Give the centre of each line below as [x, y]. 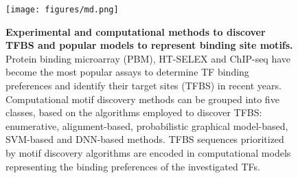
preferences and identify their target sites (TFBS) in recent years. [144, 86]
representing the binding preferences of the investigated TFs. [133, 166]
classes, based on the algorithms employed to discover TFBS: [134, 112]
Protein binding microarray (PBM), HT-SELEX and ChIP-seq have [148, 58]
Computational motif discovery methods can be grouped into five [142, 99]
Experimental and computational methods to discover [136, 31]
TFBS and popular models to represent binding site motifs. [149, 45]
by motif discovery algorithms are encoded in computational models [148, 153]
